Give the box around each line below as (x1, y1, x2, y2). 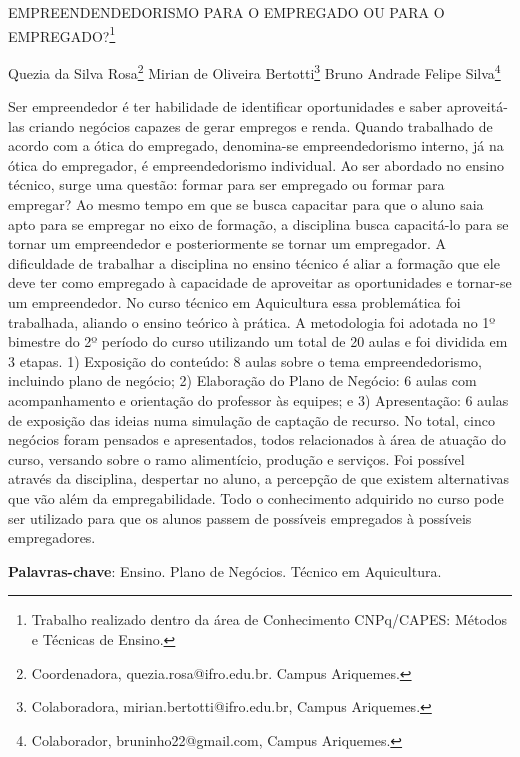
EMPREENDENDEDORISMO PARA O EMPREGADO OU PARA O (8, 2, 445, 22)
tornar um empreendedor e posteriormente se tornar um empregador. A (8, 233, 447, 254)
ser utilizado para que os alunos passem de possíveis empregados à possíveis (8, 507, 472, 528)
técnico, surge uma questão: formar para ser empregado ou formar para (8, 174, 445, 195)
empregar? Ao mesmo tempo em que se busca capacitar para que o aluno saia (8, 194, 484, 215)
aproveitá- (446, 96, 508, 117)
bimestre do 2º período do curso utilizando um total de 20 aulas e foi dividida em (8, 331, 508, 352)
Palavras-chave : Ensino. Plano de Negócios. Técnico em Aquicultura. (8, 560, 442, 581)
